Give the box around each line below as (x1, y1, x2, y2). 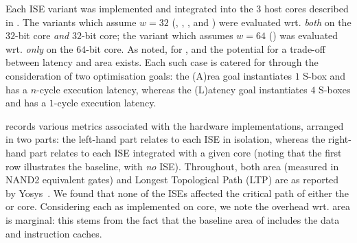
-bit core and (15, 28, 69, 43)
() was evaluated (268, 28, 338, 43)
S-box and (303, 68, 346, 82)
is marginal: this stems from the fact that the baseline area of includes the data (5, 212, 340, 227)
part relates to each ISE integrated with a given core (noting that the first (30, 145, 342, 159)
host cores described (264, 1, 349, 15)
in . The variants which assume (5, 14, 137, 29)
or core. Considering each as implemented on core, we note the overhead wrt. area (5, 199, 351, 213)
